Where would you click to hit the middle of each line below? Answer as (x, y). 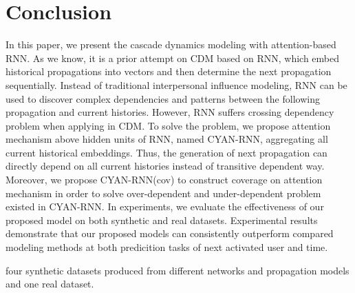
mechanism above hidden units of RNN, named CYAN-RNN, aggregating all (167, 139)
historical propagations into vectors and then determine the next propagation (169, 71)
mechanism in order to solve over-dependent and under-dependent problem (163, 193)
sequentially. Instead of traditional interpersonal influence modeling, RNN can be (176, 84)
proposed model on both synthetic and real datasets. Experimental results (162, 220)
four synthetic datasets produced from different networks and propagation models (177, 270)
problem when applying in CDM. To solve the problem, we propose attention (168, 125)
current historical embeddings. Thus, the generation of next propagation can (166, 152)
